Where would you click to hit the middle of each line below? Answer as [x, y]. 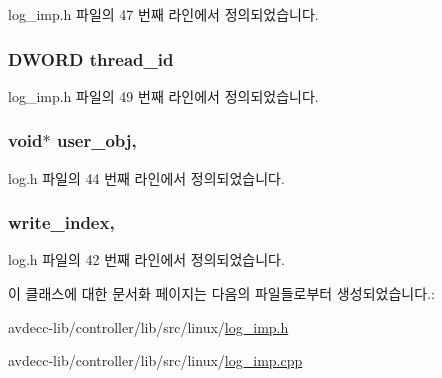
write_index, [61, 222]
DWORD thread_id [91, 58]
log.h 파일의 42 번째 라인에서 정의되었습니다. [146, 259]
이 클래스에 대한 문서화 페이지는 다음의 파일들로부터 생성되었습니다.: [221, 293]
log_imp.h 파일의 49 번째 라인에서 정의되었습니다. [163, 95]
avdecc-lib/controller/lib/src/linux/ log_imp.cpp [155, 360]
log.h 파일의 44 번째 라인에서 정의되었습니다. [146, 177]
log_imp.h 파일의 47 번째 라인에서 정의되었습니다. [163, 14]
